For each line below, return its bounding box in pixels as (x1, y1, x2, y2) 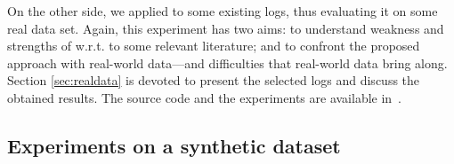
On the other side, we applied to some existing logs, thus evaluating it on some (7, 2, 438, 20)
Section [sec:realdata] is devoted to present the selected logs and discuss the (7, 71, 420, 90)
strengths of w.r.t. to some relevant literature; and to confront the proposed (7, 36, 420, 55)
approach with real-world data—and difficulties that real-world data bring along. (7, 53, 448, 72)
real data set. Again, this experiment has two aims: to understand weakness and (7, 19, 444, 37)
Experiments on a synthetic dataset (7, 131, 341, 159)
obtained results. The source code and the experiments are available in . (7, 88, 402, 106)
